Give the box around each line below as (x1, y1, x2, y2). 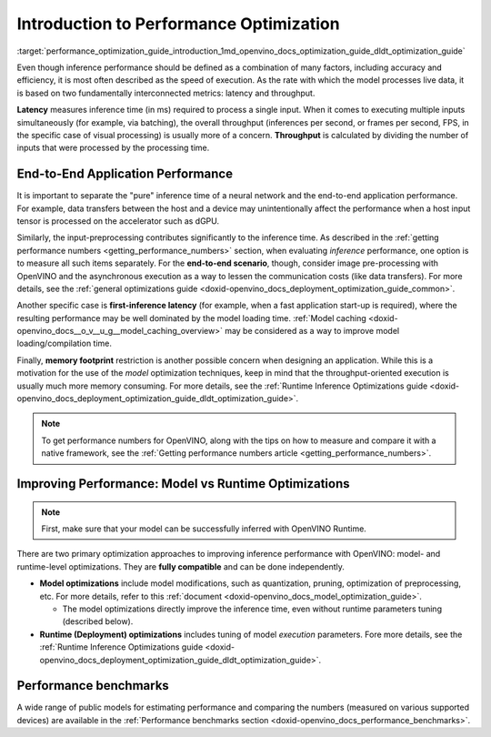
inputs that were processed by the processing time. (16, 142, 210, 154)
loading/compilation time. (16, 338, 113, 349)
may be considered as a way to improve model (224, 326, 400, 337)
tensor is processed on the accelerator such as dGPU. (16, 215, 220, 227)
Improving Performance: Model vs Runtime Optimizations (16, 476, 350, 491)
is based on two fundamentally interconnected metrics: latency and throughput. (16, 87, 316, 98)
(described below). (62, 616, 134, 627)
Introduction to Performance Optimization (16, 14, 340, 34)
